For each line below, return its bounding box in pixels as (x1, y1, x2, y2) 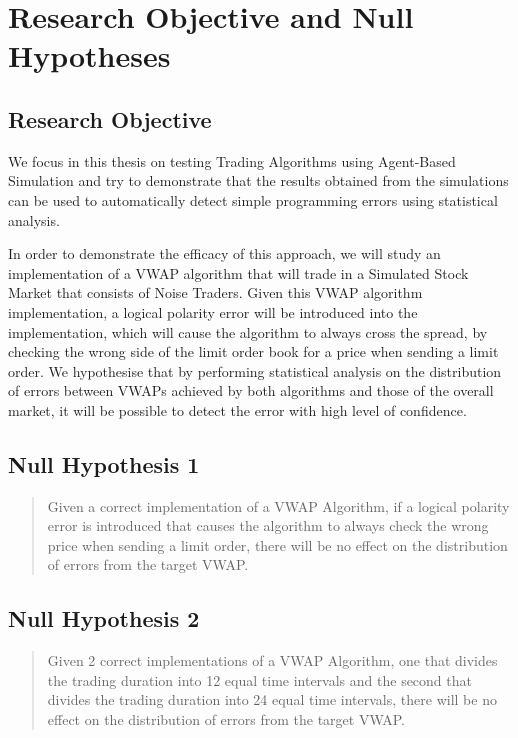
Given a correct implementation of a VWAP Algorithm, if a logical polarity (47, 495, 510, 516)
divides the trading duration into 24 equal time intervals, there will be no (47, 689, 497, 710)
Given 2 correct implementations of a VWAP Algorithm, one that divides (47, 650, 498, 671)
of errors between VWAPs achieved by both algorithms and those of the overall (8, 380, 494, 401)
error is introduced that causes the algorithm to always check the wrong (47, 515, 489, 536)
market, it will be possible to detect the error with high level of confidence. (8, 399, 467, 420)
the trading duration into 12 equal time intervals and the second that (47, 669, 472, 690)
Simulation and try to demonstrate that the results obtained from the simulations (8, 170, 509, 191)
